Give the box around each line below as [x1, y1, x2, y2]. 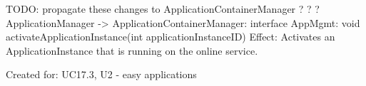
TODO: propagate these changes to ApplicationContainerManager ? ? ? [6, 1, 320, 16]
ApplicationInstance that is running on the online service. [6, 43, 258, 58]
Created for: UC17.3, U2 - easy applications [6, 67, 197, 82]
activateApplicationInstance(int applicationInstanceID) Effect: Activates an [6, 29, 335, 44]
